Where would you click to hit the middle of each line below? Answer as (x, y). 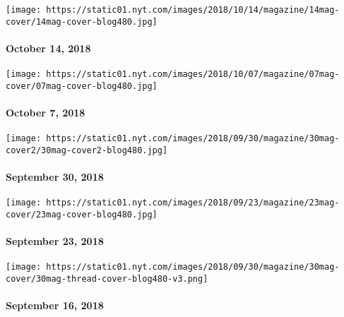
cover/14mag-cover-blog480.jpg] (82, 22)
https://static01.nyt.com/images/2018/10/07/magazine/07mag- (193, 74)
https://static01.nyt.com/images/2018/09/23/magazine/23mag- (193, 203)
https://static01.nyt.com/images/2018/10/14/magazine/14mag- (193, 10)
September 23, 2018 (55, 241)
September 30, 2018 (55, 177)
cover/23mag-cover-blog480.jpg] (82, 214)
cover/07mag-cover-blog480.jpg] (82, 86)
